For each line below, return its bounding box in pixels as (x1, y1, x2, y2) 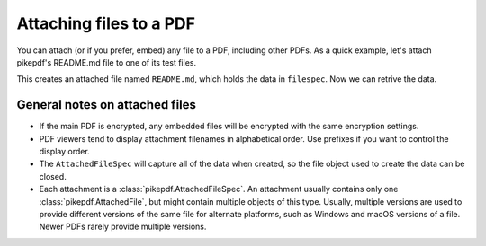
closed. (39, 171, 67, 181)
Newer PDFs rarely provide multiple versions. (39, 221, 207, 233)
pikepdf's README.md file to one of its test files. (16, 57, 197, 67)
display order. (39, 146, 90, 157)
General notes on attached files (16, 97, 197, 112)
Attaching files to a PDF (16, 13, 195, 33)
